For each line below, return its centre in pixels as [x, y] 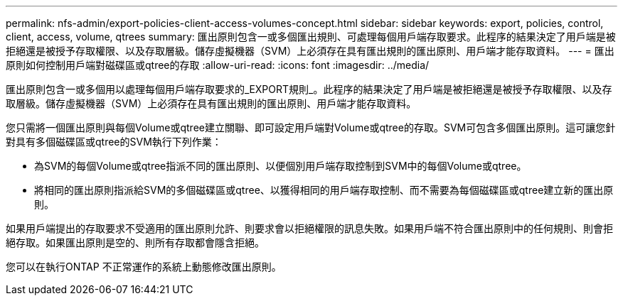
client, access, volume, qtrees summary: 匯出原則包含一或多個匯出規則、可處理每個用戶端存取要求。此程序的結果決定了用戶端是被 [311, 37]
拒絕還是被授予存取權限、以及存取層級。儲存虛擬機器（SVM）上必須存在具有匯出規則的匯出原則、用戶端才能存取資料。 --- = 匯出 [310, 51]
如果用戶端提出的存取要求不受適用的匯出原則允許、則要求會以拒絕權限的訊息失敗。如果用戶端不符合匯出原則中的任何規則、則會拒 [309, 228]
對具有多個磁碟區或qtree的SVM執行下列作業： [114, 142]
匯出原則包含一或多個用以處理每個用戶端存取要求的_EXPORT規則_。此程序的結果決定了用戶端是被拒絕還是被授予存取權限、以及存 [309, 89]
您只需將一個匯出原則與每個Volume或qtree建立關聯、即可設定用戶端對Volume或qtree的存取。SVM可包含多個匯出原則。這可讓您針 [311, 127]
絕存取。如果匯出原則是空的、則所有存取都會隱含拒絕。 [135, 242]
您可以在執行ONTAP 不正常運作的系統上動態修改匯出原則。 [144, 267]
